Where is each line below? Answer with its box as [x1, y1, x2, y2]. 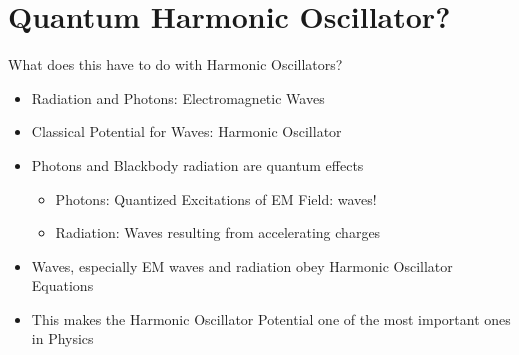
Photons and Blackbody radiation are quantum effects [31, 154, 364, 175]
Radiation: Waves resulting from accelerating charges [55, 222, 381, 243]
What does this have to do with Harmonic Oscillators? [8, 54, 343, 75]
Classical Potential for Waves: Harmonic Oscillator [31, 121, 342, 142]
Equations [31, 275, 94, 296]
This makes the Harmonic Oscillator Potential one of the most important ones [31, 308, 511, 329]
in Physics [31, 328, 94, 349]
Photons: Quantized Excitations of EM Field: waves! [55, 188, 377, 209]
